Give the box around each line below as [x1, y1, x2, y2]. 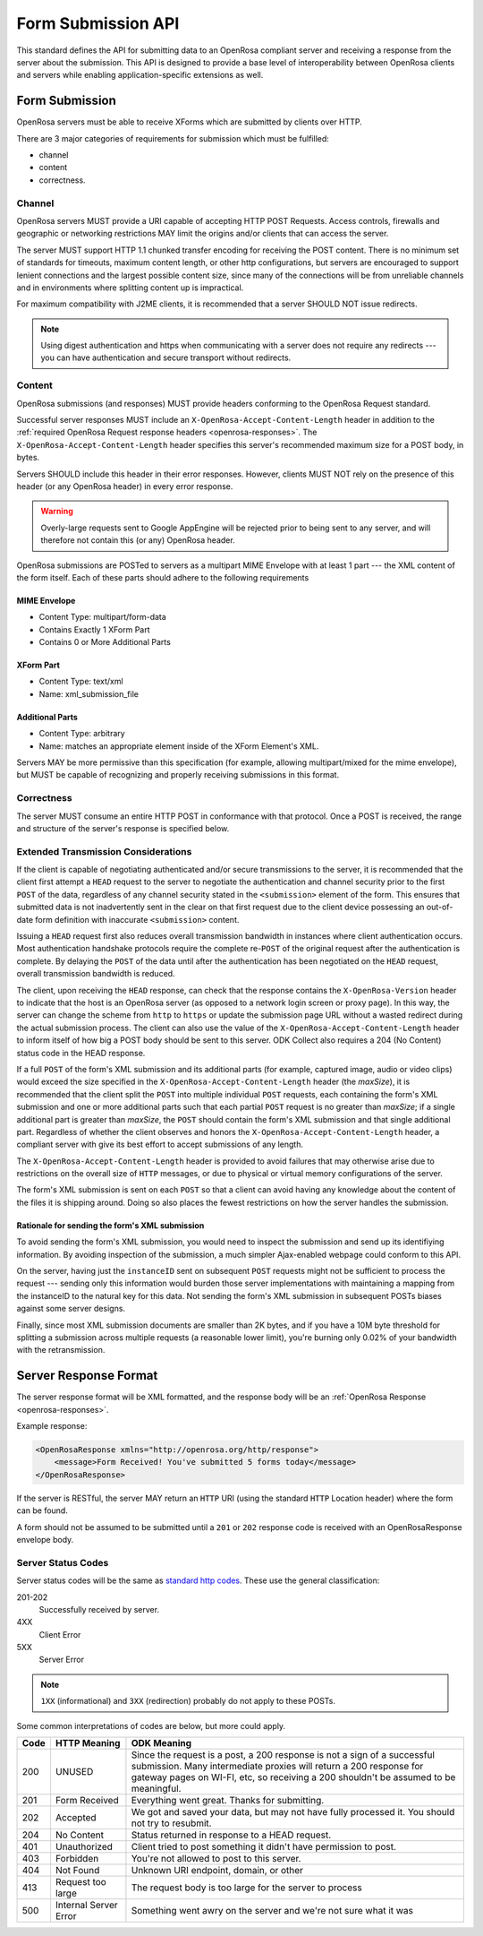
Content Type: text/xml [38, 676, 124, 687]
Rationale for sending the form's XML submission [16, 1219, 205, 1231]
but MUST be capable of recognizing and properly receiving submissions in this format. [16, 770, 340, 780]
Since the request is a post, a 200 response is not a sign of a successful [131, 1749, 436, 1761]
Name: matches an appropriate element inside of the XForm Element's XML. [38, 740, 319, 752]
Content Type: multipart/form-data [38, 612, 167, 623]
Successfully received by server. [38, 1604, 160, 1614]
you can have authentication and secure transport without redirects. [40, 352, 292, 363]
